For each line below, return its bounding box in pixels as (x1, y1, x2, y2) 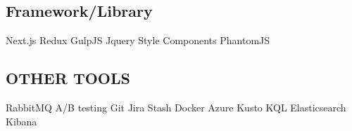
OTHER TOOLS (6, 67, 130, 89)
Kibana (6, 113, 37, 128)
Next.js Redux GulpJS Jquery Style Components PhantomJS (6, 33, 270, 48)
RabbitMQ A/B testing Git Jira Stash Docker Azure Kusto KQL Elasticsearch (6, 100, 346, 114)
